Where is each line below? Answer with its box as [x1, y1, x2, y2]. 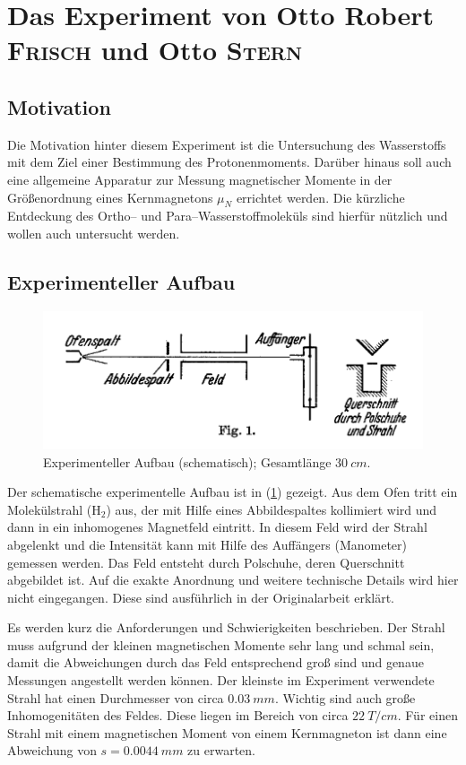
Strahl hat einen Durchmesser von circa [7, 688, 224, 707]
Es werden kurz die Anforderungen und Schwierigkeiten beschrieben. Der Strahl [7, 618, 445, 637]
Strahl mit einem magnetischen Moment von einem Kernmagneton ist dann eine [7, 723, 447, 742]
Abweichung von [7, 741, 97, 760]
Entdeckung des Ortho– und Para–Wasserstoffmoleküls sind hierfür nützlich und [7, 206, 448, 225]
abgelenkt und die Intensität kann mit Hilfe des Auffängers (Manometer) [7, 535, 407, 553]
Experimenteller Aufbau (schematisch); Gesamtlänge [43, 452, 332, 471]
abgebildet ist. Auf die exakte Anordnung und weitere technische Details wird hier [7, 570, 459, 589]
